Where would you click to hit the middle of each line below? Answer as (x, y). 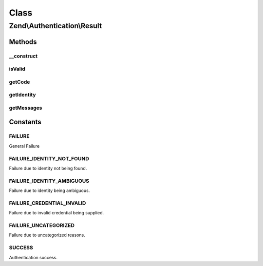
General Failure (24, 146)
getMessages (26, 108)
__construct (23, 56)
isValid (17, 69)
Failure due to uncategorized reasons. (47, 235)
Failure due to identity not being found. (48, 168)
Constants (25, 122)
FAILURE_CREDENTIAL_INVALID (47, 203)
